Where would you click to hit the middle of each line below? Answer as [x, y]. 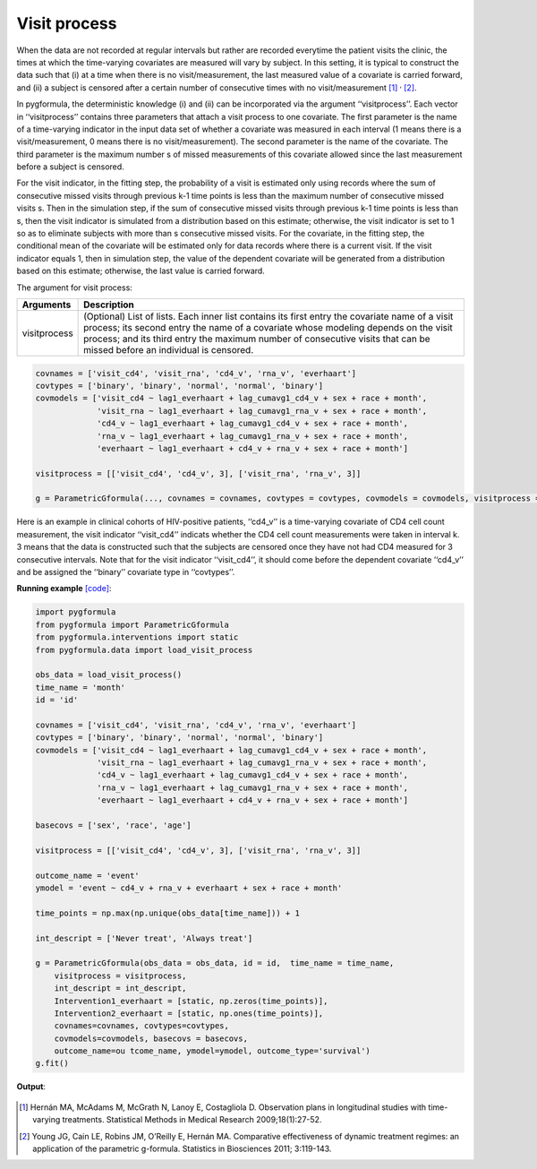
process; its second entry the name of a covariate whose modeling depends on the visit [268, 327]
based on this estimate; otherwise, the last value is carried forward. [141, 271]
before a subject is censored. [70, 167]
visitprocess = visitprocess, [120, 976]
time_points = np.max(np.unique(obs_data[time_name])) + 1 [167, 913]
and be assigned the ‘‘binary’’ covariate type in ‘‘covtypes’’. [126, 572]
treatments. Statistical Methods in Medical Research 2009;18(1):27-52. [192, 1120]
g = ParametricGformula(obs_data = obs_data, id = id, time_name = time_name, [215, 963]
